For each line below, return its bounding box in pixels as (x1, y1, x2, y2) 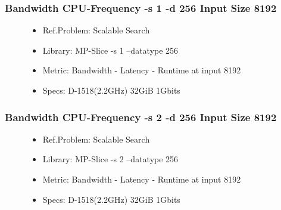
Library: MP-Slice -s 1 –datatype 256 (42, 44, 179, 56)
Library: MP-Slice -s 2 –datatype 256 (42, 153, 179, 165)
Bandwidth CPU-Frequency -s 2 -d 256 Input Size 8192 (5, 109, 277, 124)
